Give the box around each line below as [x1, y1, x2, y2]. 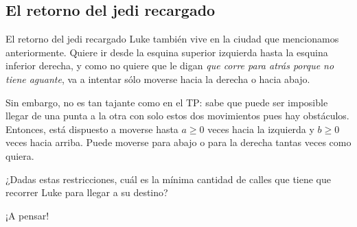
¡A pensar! [5, 208, 49, 222]
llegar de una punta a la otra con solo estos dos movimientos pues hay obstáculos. [5, 108, 349, 123]
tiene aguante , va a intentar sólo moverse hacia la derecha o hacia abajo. [5, 71, 310, 86]
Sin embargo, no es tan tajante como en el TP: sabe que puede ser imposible [5, 95, 328, 109]
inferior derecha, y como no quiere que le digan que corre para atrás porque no [5, 58, 334, 73]
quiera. [5, 148, 34, 163]
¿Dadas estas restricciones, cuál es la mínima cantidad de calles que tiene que [5, 171, 332, 186]
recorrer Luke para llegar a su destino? [5, 185, 168, 200]
